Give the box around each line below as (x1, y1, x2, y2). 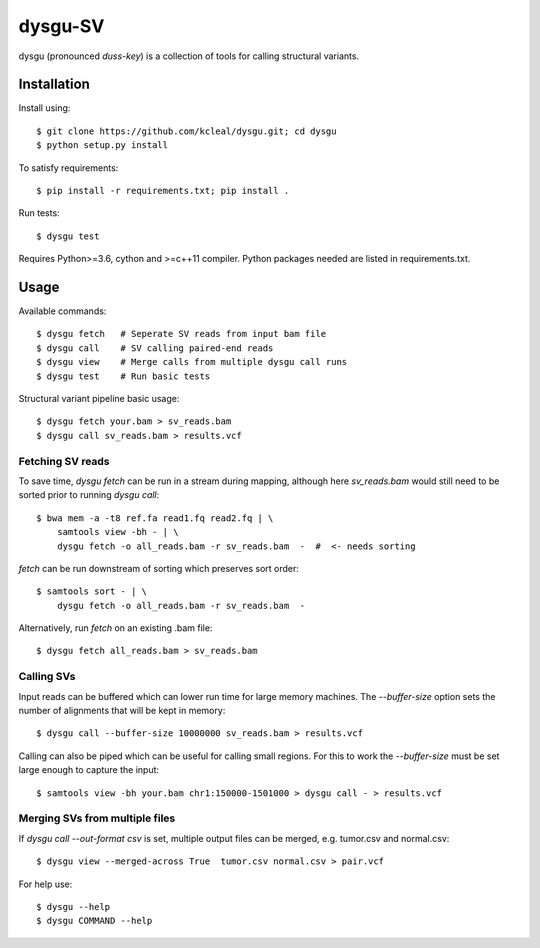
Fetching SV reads (18, 454, 110, 468)
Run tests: (18, 207, 60, 219)
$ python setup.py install (36, 140, 169, 151)
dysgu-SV (18, 15, 105, 37)
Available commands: (18, 305, 107, 317)
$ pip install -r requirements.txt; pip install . (36, 185, 290, 197)
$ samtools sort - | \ (36, 586, 148, 597)
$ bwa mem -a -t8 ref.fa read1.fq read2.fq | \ (36, 512, 274, 524)
